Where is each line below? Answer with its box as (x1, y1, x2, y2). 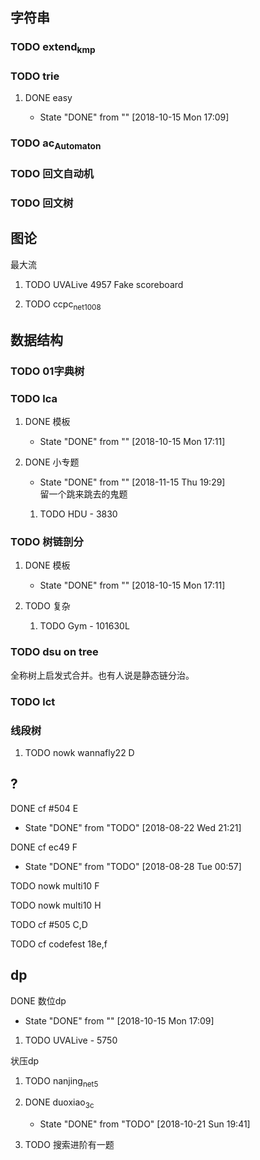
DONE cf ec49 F (10, 841, 78, 853)
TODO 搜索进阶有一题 (24, 1139, 115, 1151)
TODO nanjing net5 (24, 1074, 99, 1089)
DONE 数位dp (10, 994, 67, 1007)
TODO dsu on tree (10, 645, 99, 659)
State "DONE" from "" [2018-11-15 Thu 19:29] (39, 476, 226, 488)
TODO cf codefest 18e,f (10, 938, 108, 950)
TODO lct (10, 694, 56, 708)
